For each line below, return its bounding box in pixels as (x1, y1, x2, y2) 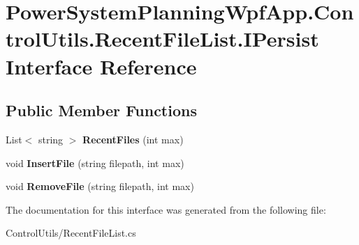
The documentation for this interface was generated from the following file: (6, 202, 326, 216)
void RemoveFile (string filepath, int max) (6, 179, 194, 193)
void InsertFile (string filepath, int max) (6, 155, 184, 170)
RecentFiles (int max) (82, 132, 184, 146)
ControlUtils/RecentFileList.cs (6, 226, 136, 240)
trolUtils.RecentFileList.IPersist (6, 24, 319, 53)
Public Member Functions (6, 100, 197, 121)
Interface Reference (6, 52, 197, 80)
